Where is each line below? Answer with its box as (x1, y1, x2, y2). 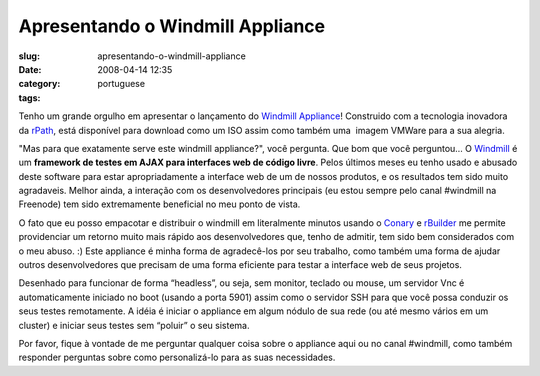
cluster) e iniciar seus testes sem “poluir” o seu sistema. (18, 319, 250, 331)
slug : (18, 50, 40, 62)
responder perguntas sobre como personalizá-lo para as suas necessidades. (18, 351, 336, 364)
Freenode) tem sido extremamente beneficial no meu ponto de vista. (18, 198, 301, 210)
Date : (18, 63, 42, 75)
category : (18, 78, 61, 90)
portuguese (97, 78, 145, 90)
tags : (18, 91, 41, 104)
